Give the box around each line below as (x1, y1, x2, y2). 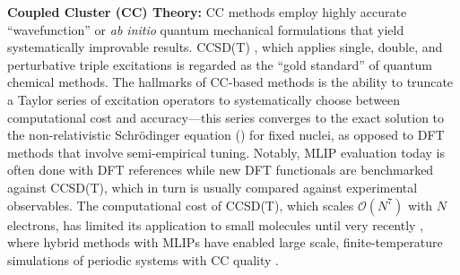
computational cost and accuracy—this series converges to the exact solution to (7, 107, 445, 126)
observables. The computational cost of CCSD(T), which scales (7, 195, 354, 214)
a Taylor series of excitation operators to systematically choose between (7, 90, 401, 108)
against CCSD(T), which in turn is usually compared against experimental (7, 177, 418, 196)
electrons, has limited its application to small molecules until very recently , (7, 215, 424, 234)
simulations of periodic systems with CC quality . (7, 250, 279, 269)
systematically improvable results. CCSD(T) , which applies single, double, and (7, 38, 443, 56)
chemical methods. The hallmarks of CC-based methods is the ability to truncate (7, 73, 454, 91)
